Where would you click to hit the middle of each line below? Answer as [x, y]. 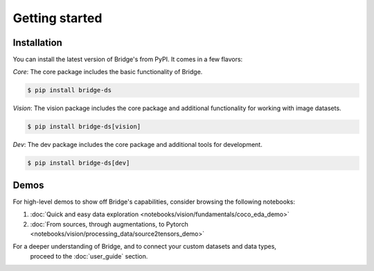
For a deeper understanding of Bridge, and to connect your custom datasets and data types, [145, 247]
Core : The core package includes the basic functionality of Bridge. [108, 72]
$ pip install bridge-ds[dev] [79, 163]
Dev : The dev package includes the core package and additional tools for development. [137, 145]
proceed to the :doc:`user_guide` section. [89, 256]
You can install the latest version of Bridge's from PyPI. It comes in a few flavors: [128, 60]
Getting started [57, 18]
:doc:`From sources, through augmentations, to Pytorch [109, 224]
